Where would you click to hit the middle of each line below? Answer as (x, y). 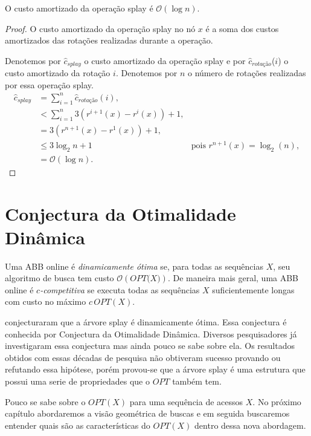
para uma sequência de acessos (186, 401)
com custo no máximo (46, 301)
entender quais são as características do (78, 425)
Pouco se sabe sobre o (45, 401)
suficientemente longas (253, 289)
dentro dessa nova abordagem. (250, 425)
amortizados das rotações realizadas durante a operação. (109, 40)
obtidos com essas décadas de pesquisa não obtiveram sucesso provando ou (143, 357)
